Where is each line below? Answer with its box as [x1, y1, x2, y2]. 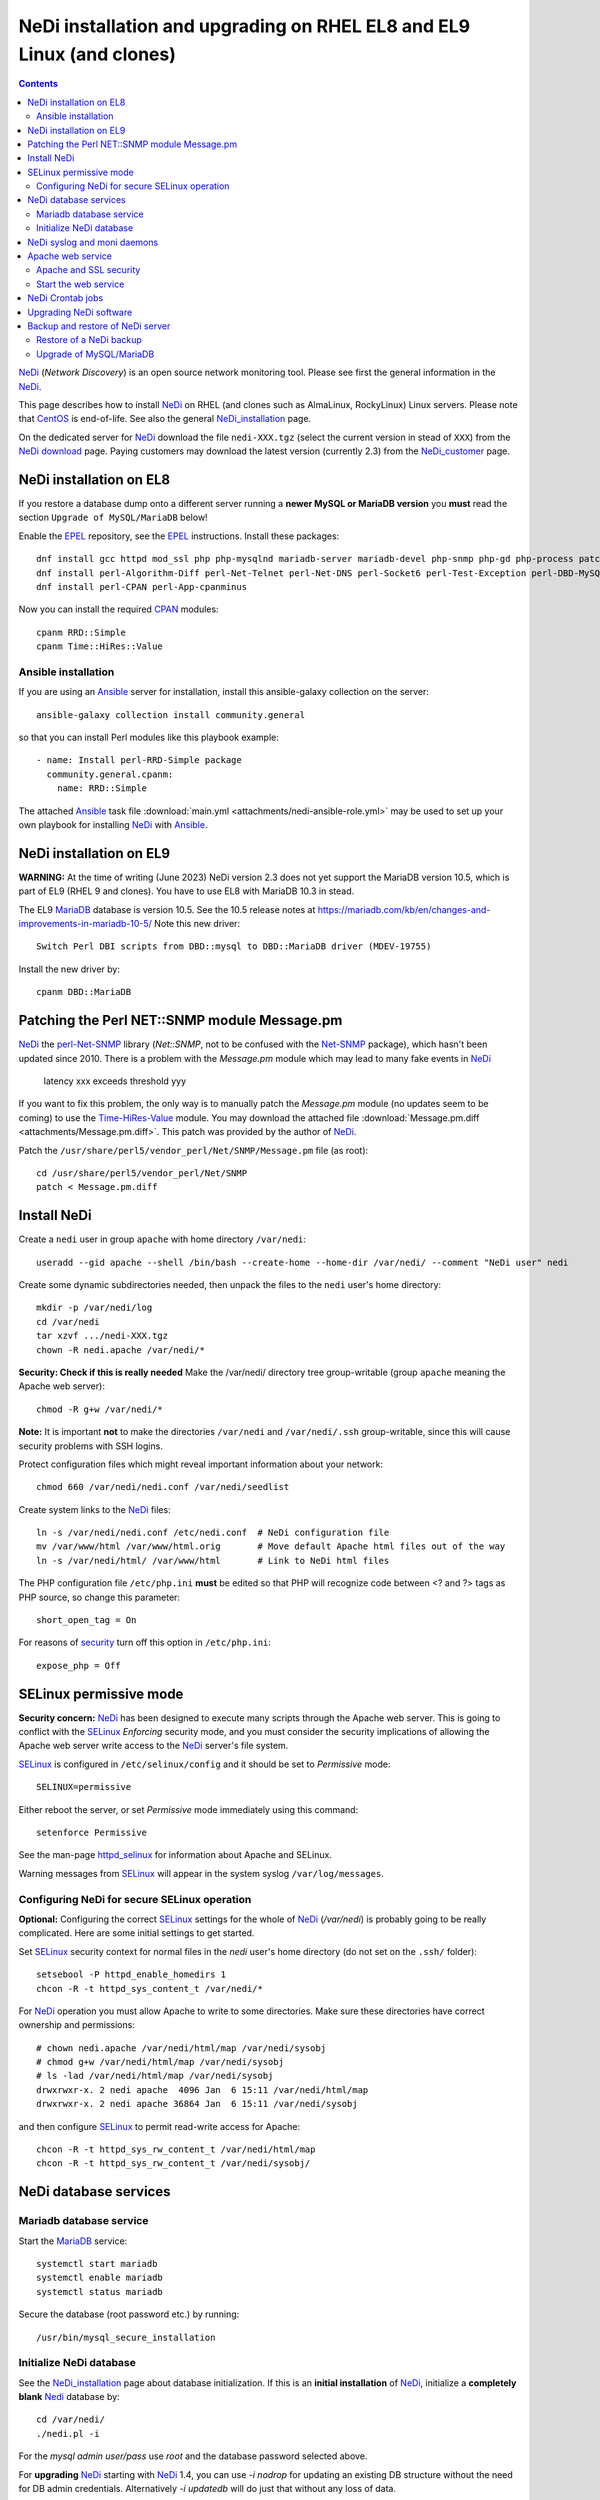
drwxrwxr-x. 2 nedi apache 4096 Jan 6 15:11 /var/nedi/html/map [36, 2084, 369, 2095]
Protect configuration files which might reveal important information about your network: [18, 1458, 384, 1470]
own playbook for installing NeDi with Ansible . [18, 819, 208, 831]
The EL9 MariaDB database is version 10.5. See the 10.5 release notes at [18, 903, 316, 915]
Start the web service [36, 278, 125, 290]
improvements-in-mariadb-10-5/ [18, 918, 152, 930]
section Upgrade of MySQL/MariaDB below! [18, 511, 209, 524]
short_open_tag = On [36, 1615, 137, 1626]
